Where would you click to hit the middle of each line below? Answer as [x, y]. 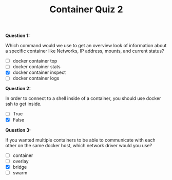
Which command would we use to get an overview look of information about [86, 46]
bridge [20, 167]
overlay [21, 161]
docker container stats [36, 67]
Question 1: [18, 36]
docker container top [35, 61]
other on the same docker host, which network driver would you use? [79, 145]
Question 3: [18, 130]
